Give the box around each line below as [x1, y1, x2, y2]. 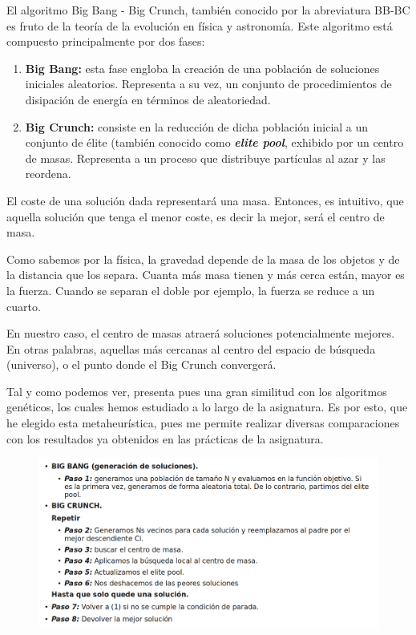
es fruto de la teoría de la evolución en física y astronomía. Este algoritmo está [6, 17, 393, 34]
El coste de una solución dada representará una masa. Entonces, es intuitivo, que [6, 192, 404, 208]
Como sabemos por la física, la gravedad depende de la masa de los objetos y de [6, 250, 400, 267]
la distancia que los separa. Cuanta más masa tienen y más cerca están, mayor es [6, 266, 405, 283]
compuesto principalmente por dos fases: [6, 33, 205, 50]
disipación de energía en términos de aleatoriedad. [25, 91, 271, 107]
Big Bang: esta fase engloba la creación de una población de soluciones [25, 59, 380, 76]
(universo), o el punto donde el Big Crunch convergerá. [6, 356, 277, 373]
